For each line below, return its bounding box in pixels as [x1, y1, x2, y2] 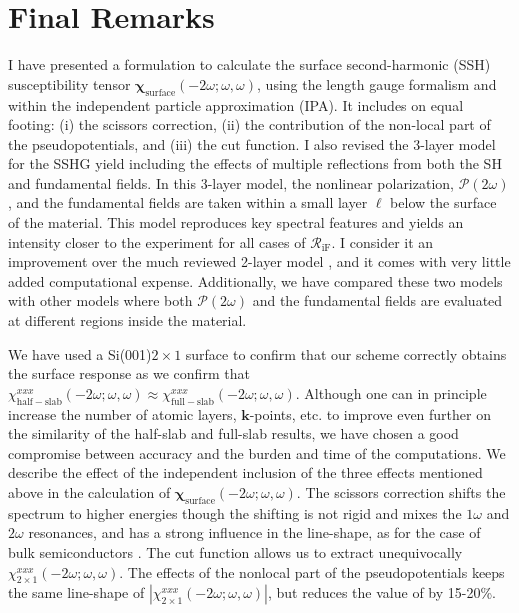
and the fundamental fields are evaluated [252, 290, 503, 311]
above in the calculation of [8, 482, 171, 502]
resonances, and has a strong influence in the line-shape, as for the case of [28, 522, 481, 543]
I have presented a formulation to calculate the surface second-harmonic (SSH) [8, 54, 491, 75]
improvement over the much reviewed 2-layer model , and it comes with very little [8, 251, 511, 272]
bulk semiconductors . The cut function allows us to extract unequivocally [8, 541, 463, 562]
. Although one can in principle [295, 382, 487, 403]
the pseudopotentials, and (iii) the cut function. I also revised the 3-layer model [8, 133, 496, 154]
